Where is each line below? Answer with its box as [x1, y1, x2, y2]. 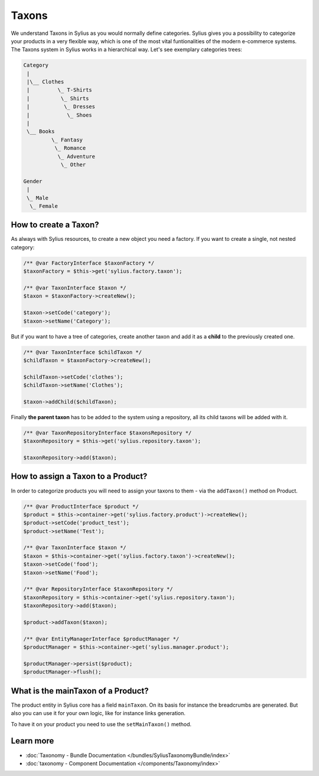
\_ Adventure [57, 153, 96, 160]
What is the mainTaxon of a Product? [11, 685, 149, 695]
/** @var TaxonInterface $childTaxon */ [23, 349, 142, 355]
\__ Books [27, 128, 55, 135]
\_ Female [30, 202, 58, 210]
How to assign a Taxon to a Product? [11, 471, 148, 482]
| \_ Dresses [27, 104, 96, 110]
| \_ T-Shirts [27, 86, 93, 94]
